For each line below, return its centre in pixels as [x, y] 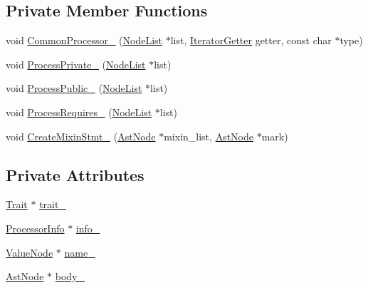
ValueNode [30, 252]
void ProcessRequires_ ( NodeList [79, 112]
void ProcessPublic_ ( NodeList [74, 88]
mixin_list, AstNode [209, 136]
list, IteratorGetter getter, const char [251, 40]
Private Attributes [75, 174]
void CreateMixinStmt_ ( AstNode [81, 136]
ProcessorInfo [35, 228]
